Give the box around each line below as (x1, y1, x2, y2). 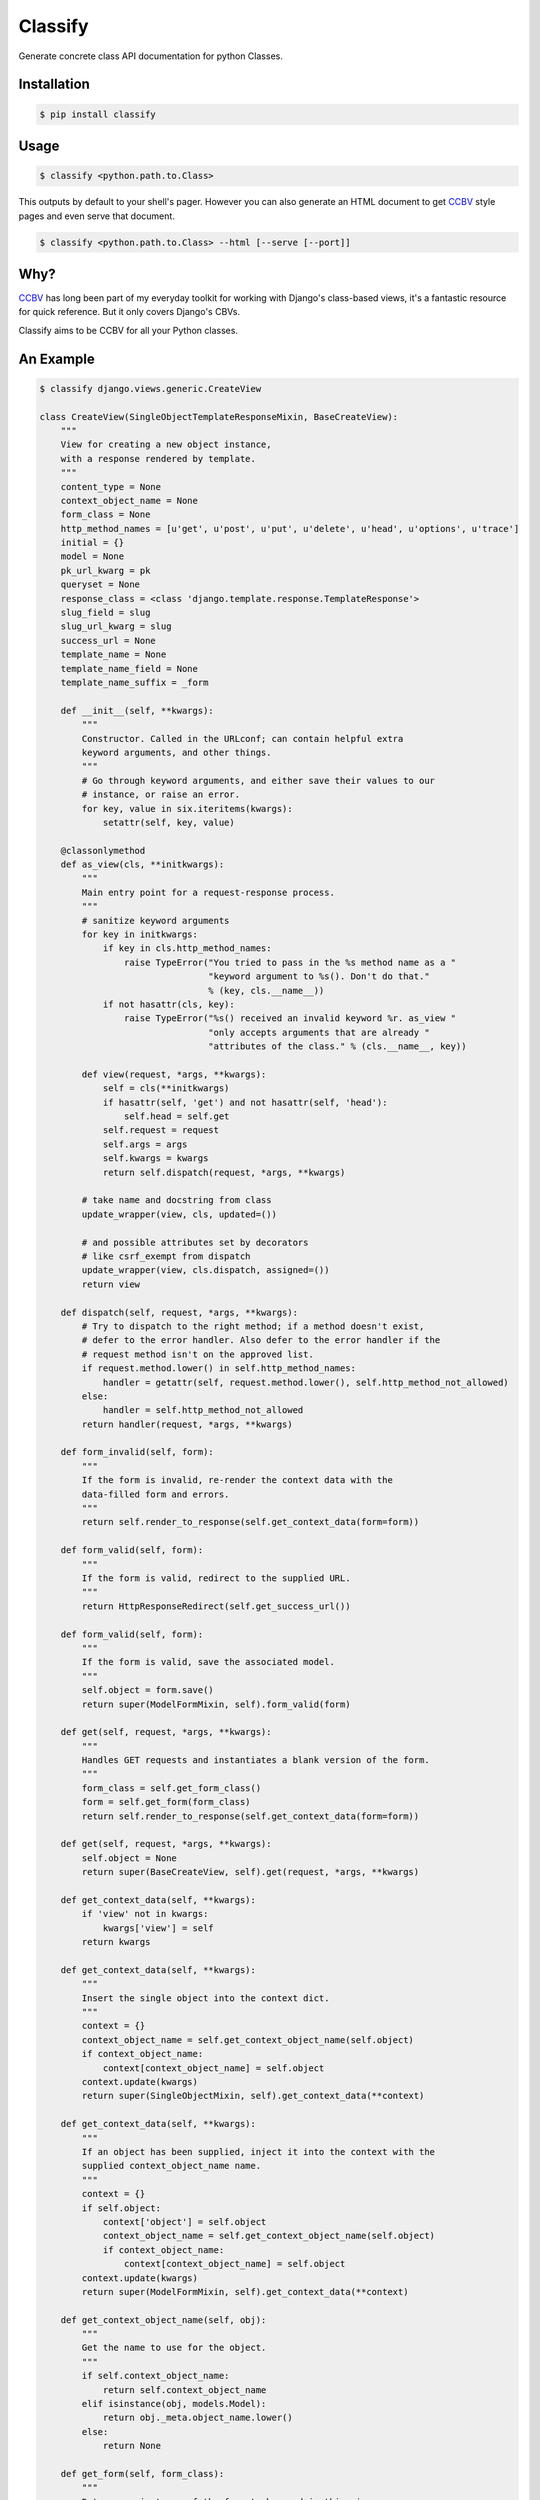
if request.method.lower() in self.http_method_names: (81, 1363, 357, 1374)
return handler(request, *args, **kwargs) (81, 1418, 294, 1430)
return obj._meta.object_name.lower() (102, 2412, 294, 2424)
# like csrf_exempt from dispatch (81, 1251, 251, 1262)
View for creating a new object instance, (60, 439, 272, 450)
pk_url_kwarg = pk (60, 565, 151, 576)
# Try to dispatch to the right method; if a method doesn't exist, (81, 1320, 425, 1332)
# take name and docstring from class (81, 1195, 272, 1206)
